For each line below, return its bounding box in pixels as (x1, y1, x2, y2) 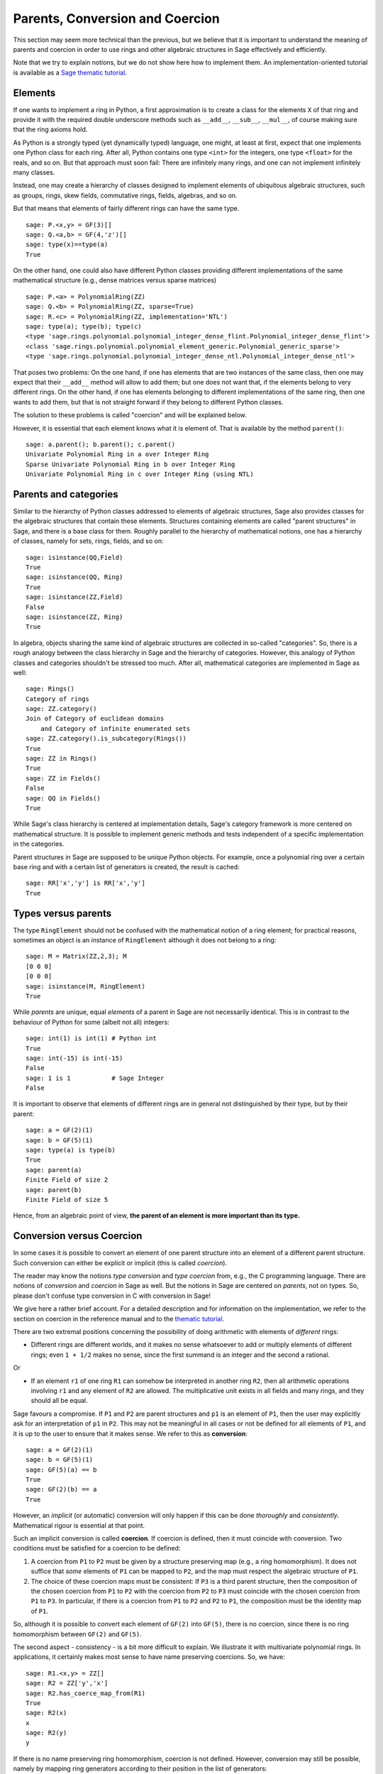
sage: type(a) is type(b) (26, 1146, 116, 1155)
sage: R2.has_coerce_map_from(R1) (26, 1689, 145, 1697)
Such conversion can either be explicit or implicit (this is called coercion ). (13, 1258, 227, 1267)
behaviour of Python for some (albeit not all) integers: (13, 1018, 170, 1026)
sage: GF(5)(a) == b (26, 1465, 97, 1474)
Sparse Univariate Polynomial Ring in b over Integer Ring (26, 460, 235, 468)
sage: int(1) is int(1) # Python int (26, 1035, 157, 1042)
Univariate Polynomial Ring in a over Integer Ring (26, 451, 209, 458)
